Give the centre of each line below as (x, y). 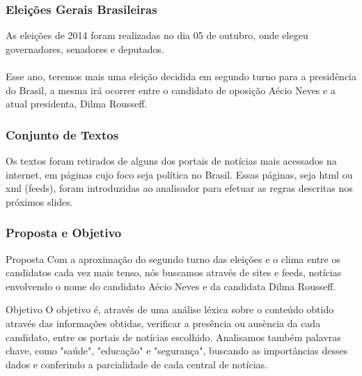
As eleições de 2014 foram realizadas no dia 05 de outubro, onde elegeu (157, 35)
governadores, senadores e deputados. (85, 48)
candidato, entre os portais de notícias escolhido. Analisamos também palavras (173, 337)
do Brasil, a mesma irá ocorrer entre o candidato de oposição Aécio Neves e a (171, 90)
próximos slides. (39, 201)
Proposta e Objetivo (64, 233)
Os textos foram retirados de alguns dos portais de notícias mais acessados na (171, 160)
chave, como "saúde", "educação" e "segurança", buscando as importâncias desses (177, 351)
